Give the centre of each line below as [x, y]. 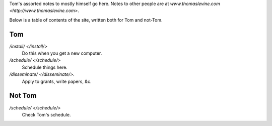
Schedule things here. [45, 67]
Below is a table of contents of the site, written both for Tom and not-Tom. [86, 20]
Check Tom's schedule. [46, 114]
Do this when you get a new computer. [62, 53]
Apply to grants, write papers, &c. [57, 81]
